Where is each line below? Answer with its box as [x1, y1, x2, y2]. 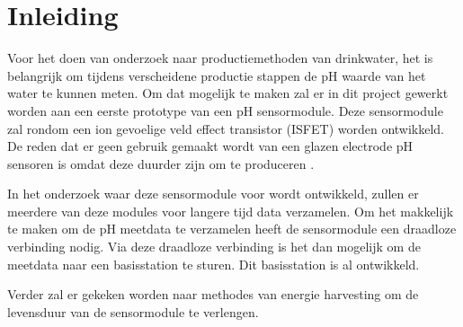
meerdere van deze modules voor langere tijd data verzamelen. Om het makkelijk [7, 201, 454, 220]
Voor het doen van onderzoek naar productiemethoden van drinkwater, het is [7, 49, 433, 67]
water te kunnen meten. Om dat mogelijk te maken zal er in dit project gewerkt [7, 84, 449, 102]
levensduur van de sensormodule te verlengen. [7, 302, 259, 321]
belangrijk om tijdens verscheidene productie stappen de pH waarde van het [7, 66, 426, 84]
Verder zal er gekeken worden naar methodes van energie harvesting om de [7, 285, 419, 304]
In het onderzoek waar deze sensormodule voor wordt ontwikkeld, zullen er [7, 184, 419, 203]
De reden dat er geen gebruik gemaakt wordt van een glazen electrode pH [7, 137, 414, 155]
